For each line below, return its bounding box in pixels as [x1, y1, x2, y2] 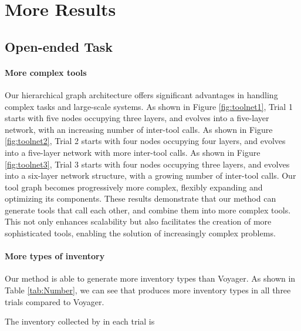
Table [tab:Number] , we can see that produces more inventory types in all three [5, 284, 291, 296]
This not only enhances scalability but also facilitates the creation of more [5, 215, 272, 228]
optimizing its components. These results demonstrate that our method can [5, 192, 276, 205]
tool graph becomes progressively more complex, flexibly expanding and [5, 180, 263, 193]
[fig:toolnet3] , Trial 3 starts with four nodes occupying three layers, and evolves [5, 158, 290, 170]
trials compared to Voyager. [5, 295, 104, 307]
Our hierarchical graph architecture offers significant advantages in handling [5, 88, 278, 101]
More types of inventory [5, 250, 105, 262]
